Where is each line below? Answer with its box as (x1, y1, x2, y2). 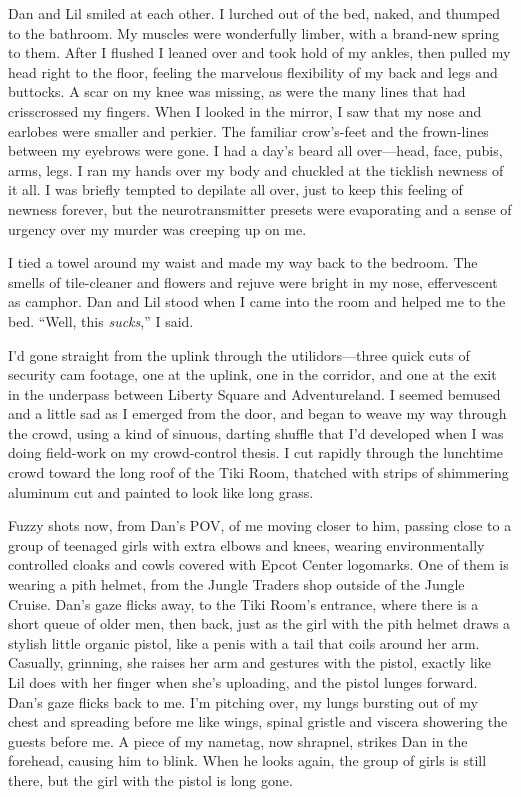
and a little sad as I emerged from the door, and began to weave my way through (8, 403, 507, 424)
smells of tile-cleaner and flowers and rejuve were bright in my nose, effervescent (8, 271, 498, 292)
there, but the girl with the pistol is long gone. (8, 769, 293, 790)
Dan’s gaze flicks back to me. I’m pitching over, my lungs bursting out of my (8, 691, 478, 712)
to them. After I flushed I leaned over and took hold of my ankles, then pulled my (8, 42, 511, 63)
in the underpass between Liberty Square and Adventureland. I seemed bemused (8, 383, 501, 404)
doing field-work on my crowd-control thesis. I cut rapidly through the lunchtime (8, 442, 504, 463)
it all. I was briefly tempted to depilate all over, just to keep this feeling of (8, 179, 463, 200)
